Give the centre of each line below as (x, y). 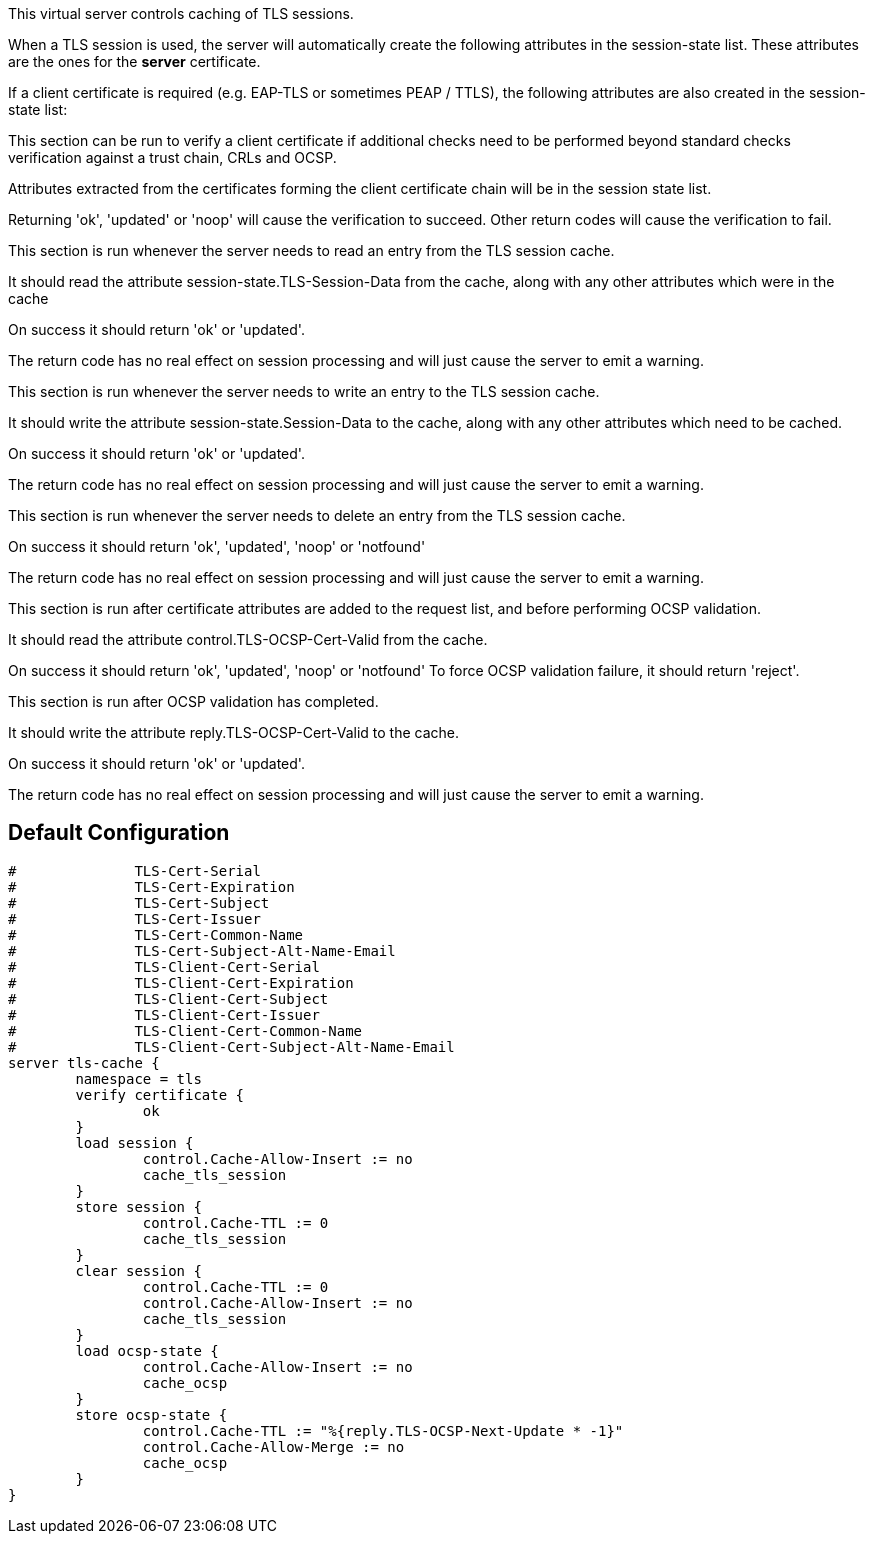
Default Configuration (119, 833)
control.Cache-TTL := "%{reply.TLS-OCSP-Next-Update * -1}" (383, 1430)
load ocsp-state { (147, 1350)
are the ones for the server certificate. (134, 61)
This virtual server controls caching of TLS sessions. (181, 13)
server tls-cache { (84, 1062)
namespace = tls (138, 1078)
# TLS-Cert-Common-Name (156, 934)
